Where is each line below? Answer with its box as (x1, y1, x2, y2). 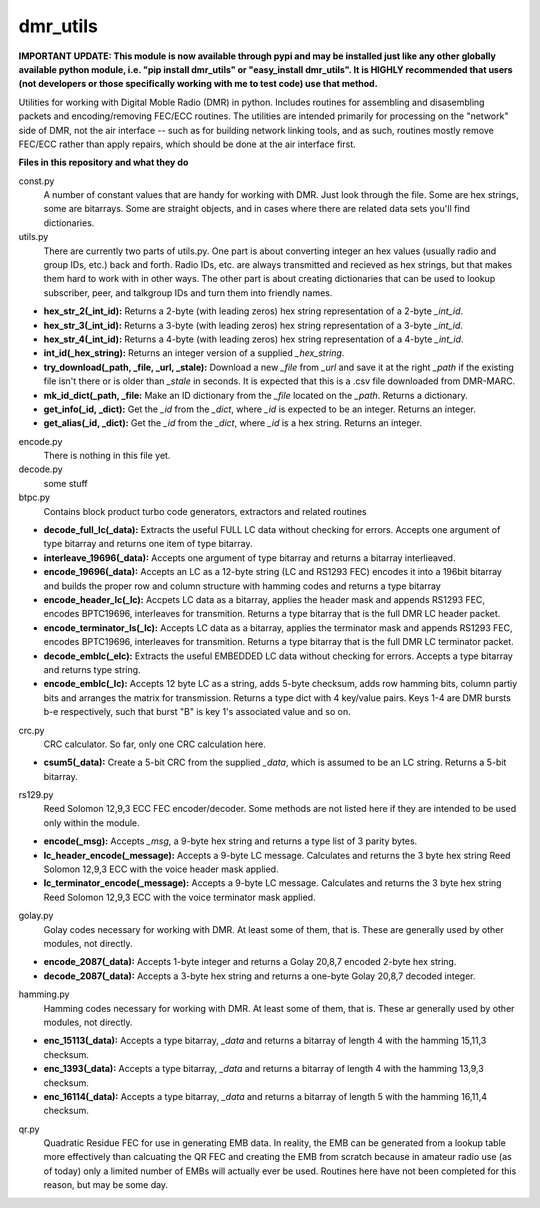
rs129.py (18, 789, 54, 801)
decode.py (18, 463, 64, 475)
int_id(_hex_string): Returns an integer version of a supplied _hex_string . (43, 347, 345, 359)
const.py (18, 175, 55, 187)
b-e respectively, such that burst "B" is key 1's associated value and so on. (43, 706, 352, 718)
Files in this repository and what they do (18, 156, 189, 169)
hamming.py (18, 988, 70, 1000)
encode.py (18, 435, 63, 447)
